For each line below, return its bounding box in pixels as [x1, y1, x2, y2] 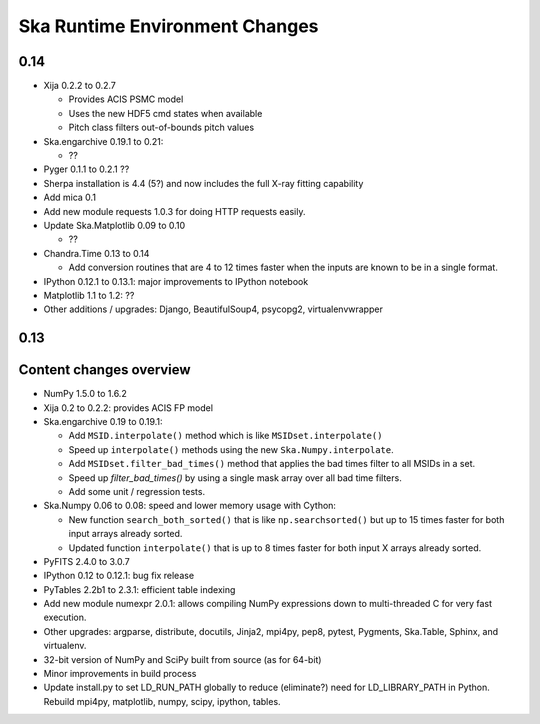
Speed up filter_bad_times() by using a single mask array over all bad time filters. [68, 471, 402, 484]
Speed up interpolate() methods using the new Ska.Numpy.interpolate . [68, 443, 394, 455]
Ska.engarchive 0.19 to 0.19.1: [43, 416, 164, 428]
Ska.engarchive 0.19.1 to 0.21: [43, 135, 164, 147]
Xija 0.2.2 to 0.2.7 [43, 80, 117, 92]
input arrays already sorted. [68, 528, 183, 540]
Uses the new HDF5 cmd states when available [68, 107, 263, 119]
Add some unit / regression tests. [68, 485, 205, 497]
